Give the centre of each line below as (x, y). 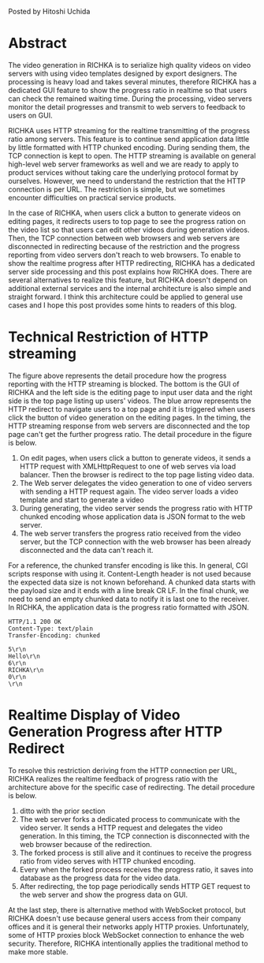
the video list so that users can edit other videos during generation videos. (129, 230)
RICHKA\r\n (26, 670)
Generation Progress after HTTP (115, 732)
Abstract (37, 43)
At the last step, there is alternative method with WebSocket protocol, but (127, 909)
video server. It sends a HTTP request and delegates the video (121, 827)
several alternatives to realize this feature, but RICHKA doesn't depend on (128, 280)
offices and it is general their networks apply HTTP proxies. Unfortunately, (129, 927)
